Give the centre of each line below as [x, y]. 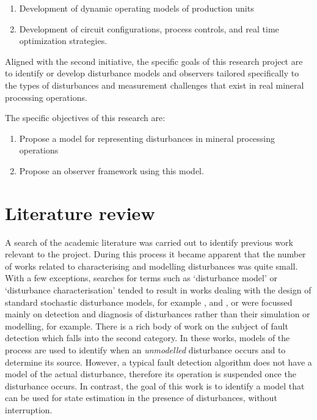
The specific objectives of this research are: [85, 118]
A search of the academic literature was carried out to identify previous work [149, 242]
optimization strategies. [63, 41]
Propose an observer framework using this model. [111, 170]
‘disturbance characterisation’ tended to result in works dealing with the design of [158, 290]
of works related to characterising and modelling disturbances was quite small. [151, 266]
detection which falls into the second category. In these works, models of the [148, 338]
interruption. [29, 409]
